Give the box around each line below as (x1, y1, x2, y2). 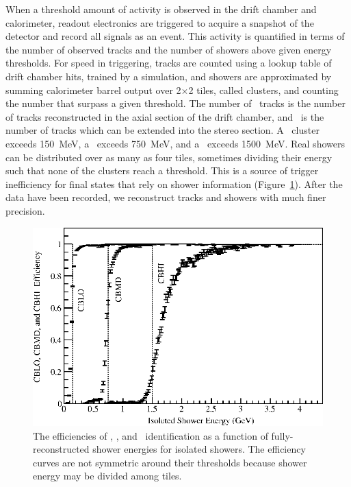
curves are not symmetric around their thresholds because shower (33, 455, 307, 469)
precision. (5, 203, 45, 217)
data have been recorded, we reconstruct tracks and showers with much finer (5, 190, 326, 204)
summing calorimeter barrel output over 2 (5, 82, 181, 97)
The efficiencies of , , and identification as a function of (33, 428, 268, 442)
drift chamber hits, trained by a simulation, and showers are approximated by (5, 69, 332, 83)
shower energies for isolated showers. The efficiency (92, 442, 306, 456)
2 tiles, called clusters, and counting (188, 82, 339, 97)
